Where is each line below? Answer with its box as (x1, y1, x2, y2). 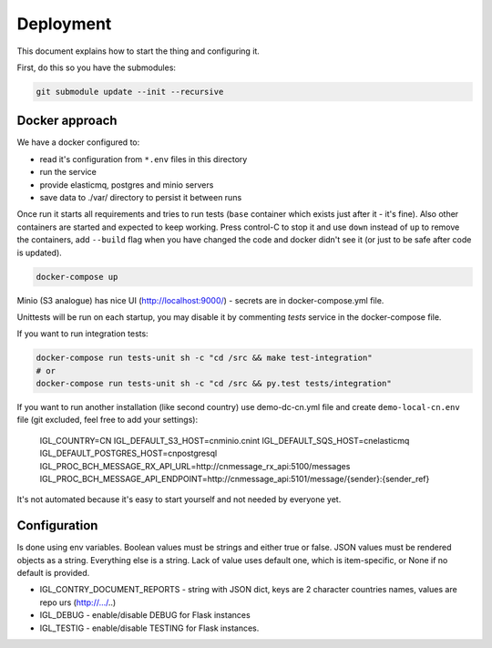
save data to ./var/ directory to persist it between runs (39, 191, 242, 202)
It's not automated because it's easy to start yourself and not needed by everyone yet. (16, 494, 342, 505)
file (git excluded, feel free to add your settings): (16, 415, 199, 426)
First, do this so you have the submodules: (16, 62, 177, 73)
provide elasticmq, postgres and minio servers (39, 179, 214, 190)
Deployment (16, 14, 112, 34)
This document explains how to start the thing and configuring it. (16, 46, 260, 57)
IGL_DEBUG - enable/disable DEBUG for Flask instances (39, 610, 251, 621)
